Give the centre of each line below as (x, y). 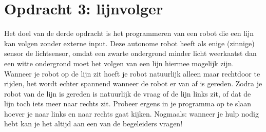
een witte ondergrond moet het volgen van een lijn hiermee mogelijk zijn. (119, 63)
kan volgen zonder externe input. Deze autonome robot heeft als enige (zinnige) (129, 43)
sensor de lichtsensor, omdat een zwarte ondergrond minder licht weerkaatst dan (130, 53)
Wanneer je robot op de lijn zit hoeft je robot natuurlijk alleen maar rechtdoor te (132, 73)
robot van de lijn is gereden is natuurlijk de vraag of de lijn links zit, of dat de (128, 93)
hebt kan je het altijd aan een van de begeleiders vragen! (93, 124)
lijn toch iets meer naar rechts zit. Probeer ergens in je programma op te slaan (128, 103)
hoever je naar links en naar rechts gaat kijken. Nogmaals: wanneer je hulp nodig (131, 113)
